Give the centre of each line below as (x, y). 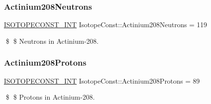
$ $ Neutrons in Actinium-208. (52, 41)
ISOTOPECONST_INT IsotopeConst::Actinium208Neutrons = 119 (105, 25)
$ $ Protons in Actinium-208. (50, 97)
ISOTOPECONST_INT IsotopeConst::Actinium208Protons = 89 (102, 80)
